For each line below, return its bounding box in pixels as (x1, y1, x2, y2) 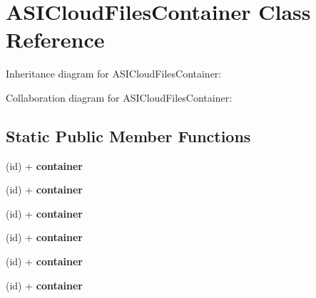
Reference (6, 25, 105, 54)
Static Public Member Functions (6, 124, 251, 147)
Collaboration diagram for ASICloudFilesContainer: (6, 90, 233, 105)
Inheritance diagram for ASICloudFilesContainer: (6, 66, 222, 81)
